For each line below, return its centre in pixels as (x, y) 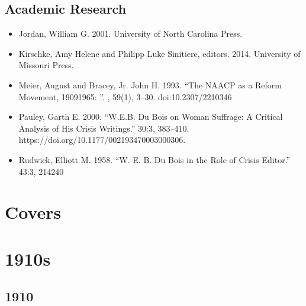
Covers (33, 212)
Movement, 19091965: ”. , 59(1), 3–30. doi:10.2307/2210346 (125, 96)
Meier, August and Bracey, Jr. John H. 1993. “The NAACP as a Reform (150, 85)
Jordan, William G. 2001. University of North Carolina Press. (131, 34)
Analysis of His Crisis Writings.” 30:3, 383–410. (104, 128)
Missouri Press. (46, 65)
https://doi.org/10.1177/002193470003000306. (102, 140)
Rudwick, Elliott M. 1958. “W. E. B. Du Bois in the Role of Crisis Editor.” (154, 159)
